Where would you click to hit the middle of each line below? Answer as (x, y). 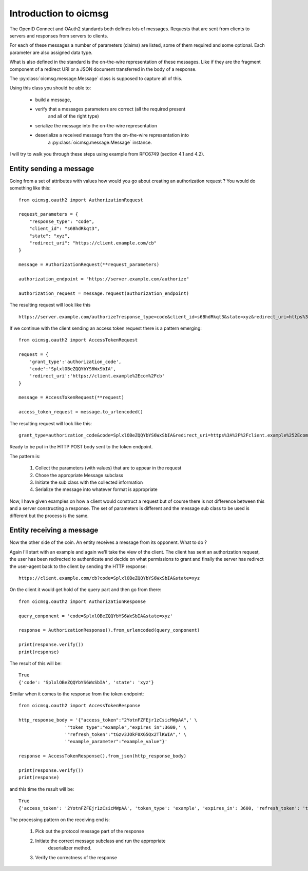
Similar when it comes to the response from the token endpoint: (77, 694)
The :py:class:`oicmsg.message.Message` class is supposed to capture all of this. (96, 78)
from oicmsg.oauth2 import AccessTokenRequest (78, 340)
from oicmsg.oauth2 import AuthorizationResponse (82, 601)
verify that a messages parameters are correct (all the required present (110, 109)
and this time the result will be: (42, 789)
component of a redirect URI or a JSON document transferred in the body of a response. (103, 69)
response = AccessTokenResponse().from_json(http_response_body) (103, 756)
